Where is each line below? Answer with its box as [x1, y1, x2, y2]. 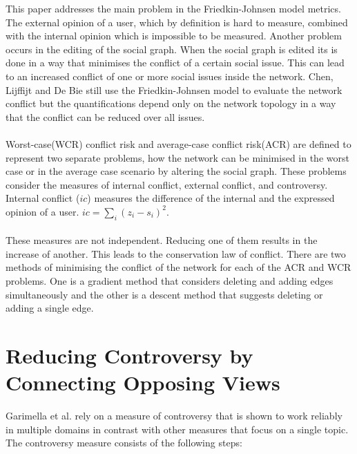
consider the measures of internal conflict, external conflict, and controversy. [6, 177, 328, 191]
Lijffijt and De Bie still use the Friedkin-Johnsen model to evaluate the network [6, 82, 342, 97]
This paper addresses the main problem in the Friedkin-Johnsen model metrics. [6, 1, 341, 15]
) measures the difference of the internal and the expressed [87, 191, 335, 205]
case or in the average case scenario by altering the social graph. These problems [6, 164, 347, 178]
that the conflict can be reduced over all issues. [6, 109, 205, 124]
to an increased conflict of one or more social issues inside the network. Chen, [6, 68, 334, 83]
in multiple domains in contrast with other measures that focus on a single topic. [6, 422, 349, 436]
